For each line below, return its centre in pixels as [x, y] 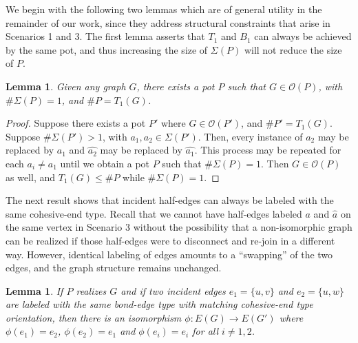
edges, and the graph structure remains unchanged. [114, 268]
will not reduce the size [293, 49]
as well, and [31, 177]
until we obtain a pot [105, 163]
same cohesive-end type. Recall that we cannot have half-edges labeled [154, 213]
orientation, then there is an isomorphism [94, 317]
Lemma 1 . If [34, 290]
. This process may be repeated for [268, 150]
